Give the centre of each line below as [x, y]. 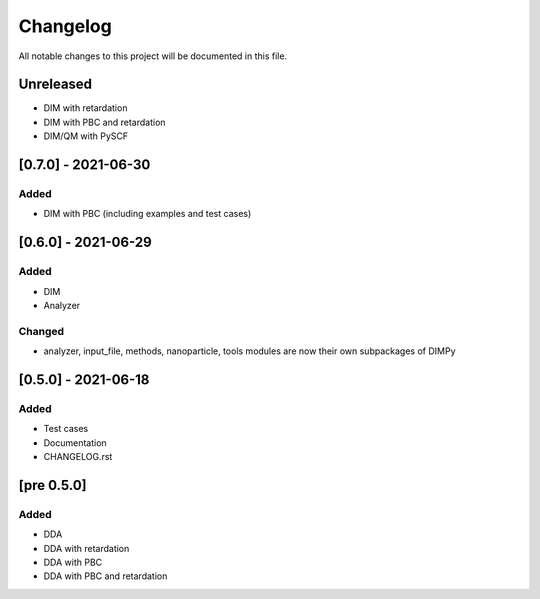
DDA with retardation [86, 548]
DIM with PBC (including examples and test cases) [147, 214]
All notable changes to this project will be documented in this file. [153, 56]
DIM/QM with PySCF [86, 136]
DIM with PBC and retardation [104, 122]
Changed [41, 331]
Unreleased [55, 84]
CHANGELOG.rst [78, 457]
